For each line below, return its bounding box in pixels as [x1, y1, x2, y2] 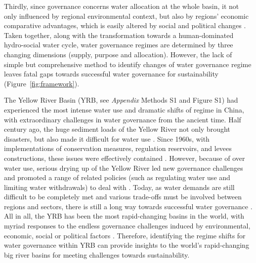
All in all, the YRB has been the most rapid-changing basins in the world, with [4, 211, 245, 221]
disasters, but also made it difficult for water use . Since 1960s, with [4, 133, 210, 144]
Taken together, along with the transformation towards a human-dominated [4, 30, 234, 40]
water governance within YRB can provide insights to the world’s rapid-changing [4, 240, 249, 250]
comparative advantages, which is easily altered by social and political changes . [4, 20, 246, 31]
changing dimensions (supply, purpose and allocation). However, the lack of [4, 49, 232, 59]
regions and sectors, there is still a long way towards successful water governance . [4, 201, 253, 211]
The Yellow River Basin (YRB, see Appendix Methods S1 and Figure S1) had [4, 95, 238, 105]
